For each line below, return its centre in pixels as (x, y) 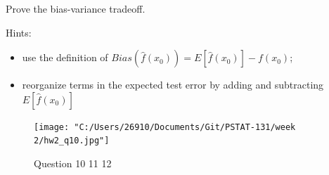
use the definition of (65, 57)
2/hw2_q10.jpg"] (72, 141)
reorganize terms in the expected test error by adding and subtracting (173, 85)
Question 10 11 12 (73, 163)
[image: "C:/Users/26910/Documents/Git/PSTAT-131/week (165, 127)
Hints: (19, 32)
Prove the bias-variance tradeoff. (76, 8)
